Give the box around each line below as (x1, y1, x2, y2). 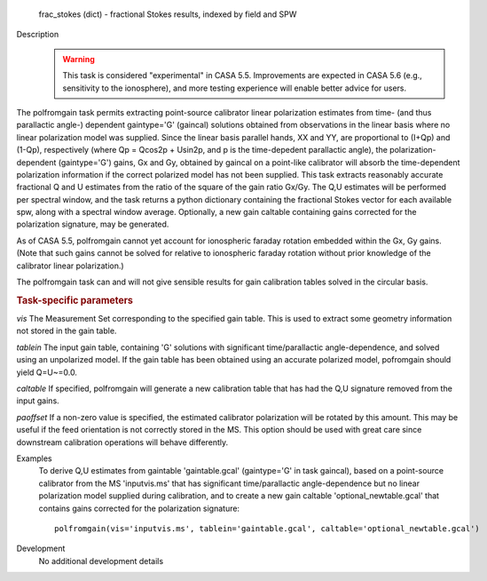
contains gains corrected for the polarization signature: (38, 503, 240, 513)
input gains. (16, 395, 59, 406)
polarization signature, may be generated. (16, 219, 169, 230)
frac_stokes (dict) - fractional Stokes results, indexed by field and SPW (38, 9, 297, 20)
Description (16, 29, 59, 40)
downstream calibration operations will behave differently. (16, 436, 229, 448)
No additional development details (38, 555, 164, 566)
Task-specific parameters (16, 294, 133, 306)
